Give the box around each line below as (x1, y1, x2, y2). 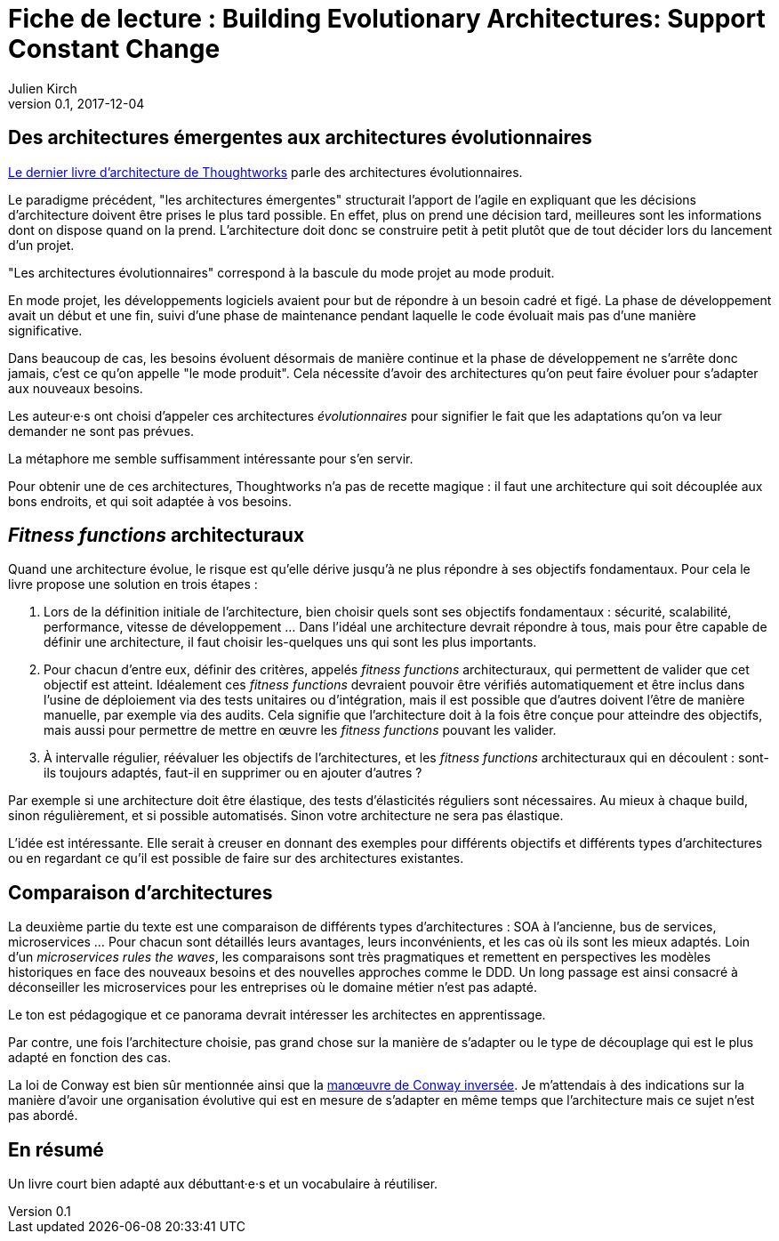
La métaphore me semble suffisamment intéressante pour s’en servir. (8, 450, 414, 466)
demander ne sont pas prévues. (8, 423, 195, 439)
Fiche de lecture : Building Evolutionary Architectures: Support (8, 4, 766, 34)
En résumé (8, 1138, 104, 1161)
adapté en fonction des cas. (8, 1050, 172, 1066)
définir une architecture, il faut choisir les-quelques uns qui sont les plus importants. (44, 634, 537, 650)
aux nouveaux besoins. (8, 380, 143, 396)
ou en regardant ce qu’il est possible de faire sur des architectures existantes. (8, 850, 464, 866)
